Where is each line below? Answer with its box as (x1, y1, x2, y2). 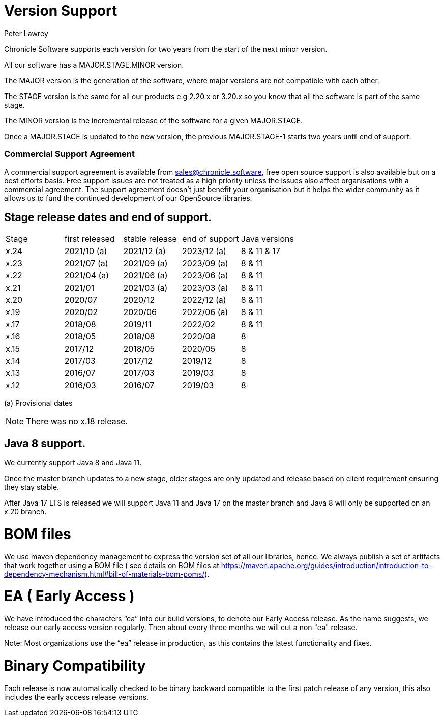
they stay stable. (4, 483, 60, 492)
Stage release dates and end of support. (4, 210, 212, 224)
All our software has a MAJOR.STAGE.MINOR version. (4, 60, 184, 69)
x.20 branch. (4, 507, 47, 516)
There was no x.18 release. (26, 416, 128, 427)
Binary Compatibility (4, 656, 146, 674)
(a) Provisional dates (4, 399, 73, 408)
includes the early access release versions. (4, 692, 149, 701)
